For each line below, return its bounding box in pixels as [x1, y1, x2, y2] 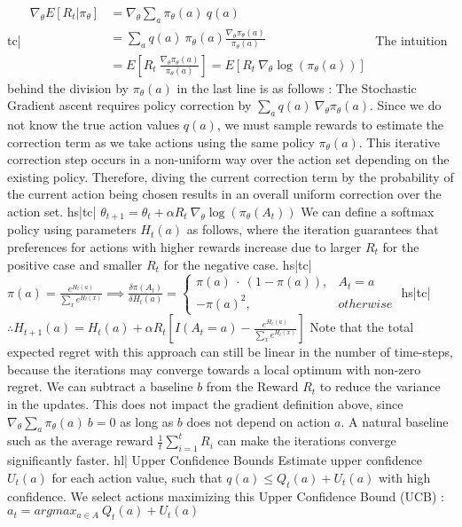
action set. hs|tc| [7, 201, 97, 220]
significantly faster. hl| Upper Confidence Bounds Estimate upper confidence [7, 451, 422, 469]
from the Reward [206, 377, 299, 396]
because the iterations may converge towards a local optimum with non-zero [7, 359, 421, 378]
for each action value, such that [51, 468, 223, 486]
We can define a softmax [301, 201, 435, 220]
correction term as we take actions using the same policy [7, 132, 315, 151]
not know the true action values [7, 114, 180, 133]
